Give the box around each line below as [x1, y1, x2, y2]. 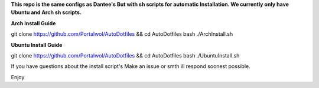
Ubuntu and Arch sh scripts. [11, 9, 82, 16]
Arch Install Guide [11, 19, 56, 26]
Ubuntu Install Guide [11, 41, 63, 48]
